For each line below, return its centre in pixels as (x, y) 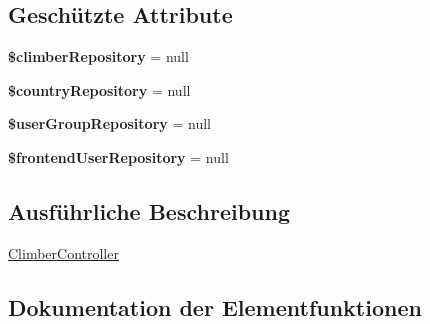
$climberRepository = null (98, 56)
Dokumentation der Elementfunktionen (215, 306)
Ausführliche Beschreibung (149, 210)
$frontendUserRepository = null (118, 156)
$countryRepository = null (99, 89)
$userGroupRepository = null (109, 123)
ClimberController (63, 252)
